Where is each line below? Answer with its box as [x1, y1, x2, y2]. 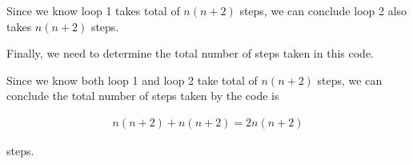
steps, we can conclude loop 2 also [239, 2, 407, 18]
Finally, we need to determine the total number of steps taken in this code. [6, 45, 374, 62]
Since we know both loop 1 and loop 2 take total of [6, 71, 258, 88]
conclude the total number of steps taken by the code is [6, 87, 279, 104]
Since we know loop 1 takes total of [6, 2, 180, 18]
